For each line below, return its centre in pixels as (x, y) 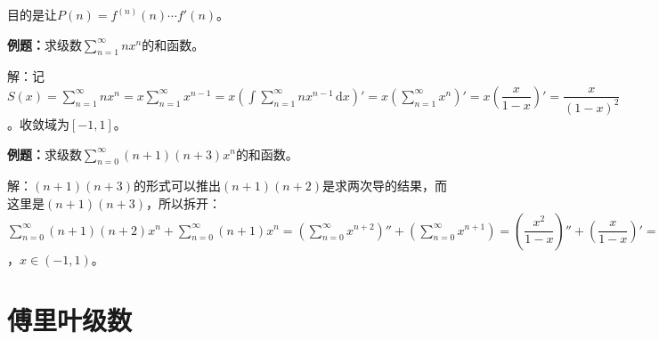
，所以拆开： (183, 202)
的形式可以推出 (177, 186)
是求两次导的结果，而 (385, 186)
